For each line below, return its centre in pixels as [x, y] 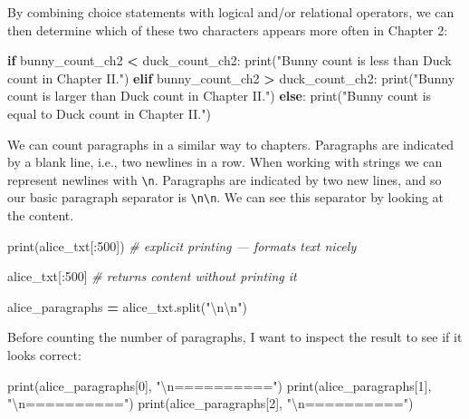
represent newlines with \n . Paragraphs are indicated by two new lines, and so [225, 179]
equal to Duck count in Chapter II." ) [109, 113]
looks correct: [44, 355]
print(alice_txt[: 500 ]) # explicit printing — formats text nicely [182, 245]
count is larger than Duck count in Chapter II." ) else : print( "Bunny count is [220, 96]
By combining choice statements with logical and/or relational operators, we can [231, 12]
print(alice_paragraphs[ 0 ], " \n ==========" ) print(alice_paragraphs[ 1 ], [220, 385]
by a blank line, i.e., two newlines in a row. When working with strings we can [225, 162]
